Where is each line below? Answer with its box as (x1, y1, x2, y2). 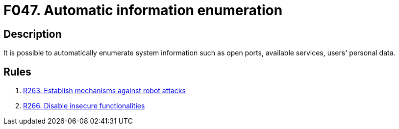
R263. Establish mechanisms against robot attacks (23, 86, 186, 95)
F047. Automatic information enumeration (3, 2, 283, 19)
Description (3, 27, 62, 40)
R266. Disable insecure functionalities (23, 102, 145, 110)
